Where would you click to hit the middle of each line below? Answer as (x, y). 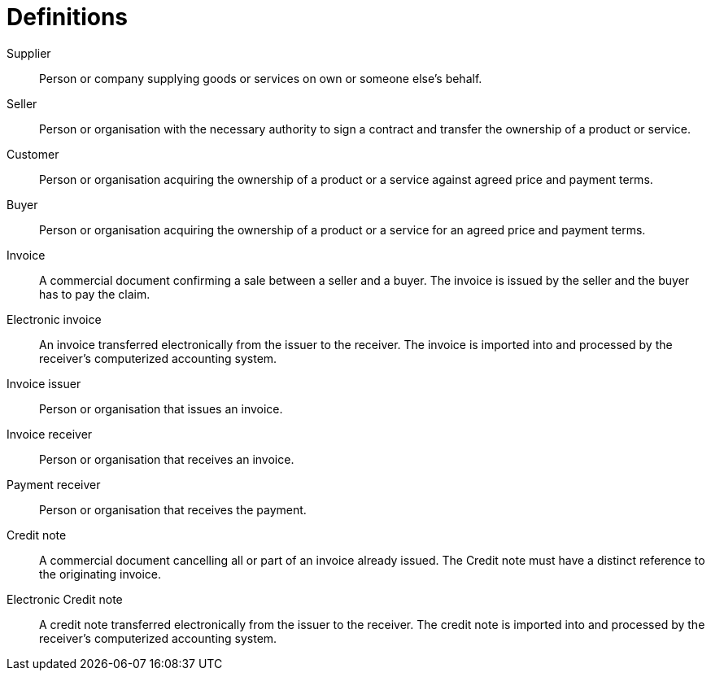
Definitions (68, 17)
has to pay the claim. (95, 294)
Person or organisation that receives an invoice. (167, 459)
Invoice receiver (50, 434)
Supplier (29, 53)
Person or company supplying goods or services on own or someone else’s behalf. (261, 78)
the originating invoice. (100, 574)
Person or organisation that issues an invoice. (161, 408)
